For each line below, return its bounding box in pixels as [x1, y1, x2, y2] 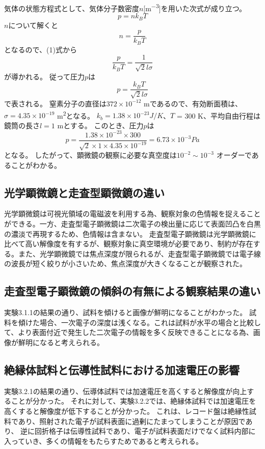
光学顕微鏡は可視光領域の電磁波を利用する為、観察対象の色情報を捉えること [4, 208, 261, 219]
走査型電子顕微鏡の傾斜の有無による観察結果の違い [4, 283, 261, 299]
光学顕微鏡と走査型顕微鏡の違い [4, 184, 165, 200]
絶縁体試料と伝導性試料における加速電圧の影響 [4, 361, 240, 377]
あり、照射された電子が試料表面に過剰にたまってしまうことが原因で [18, 415, 246, 426]
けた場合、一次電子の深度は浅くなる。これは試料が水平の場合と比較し [25, 317, 261, 327]
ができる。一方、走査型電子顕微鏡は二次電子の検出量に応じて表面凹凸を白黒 [4, 218, 261, 229]
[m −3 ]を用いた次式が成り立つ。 [143, 2, 247, 13]
